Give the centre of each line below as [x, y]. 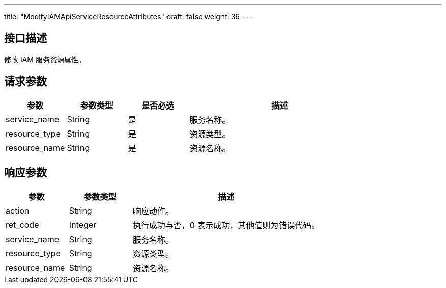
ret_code [22, 225]
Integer [83, 225]
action [18, 210]
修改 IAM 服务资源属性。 [45, 59]
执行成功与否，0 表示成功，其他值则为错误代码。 [226, 225]
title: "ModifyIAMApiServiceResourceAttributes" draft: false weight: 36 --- [128, 17]
